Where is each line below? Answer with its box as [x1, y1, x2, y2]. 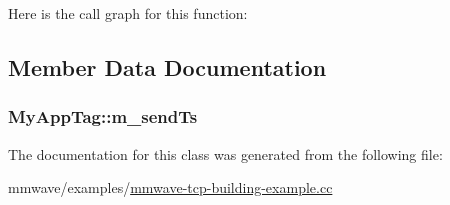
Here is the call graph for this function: [8, 3, 248, 23]
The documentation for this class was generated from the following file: [8, 143, 443, 164]
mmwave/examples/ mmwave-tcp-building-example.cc [8, 177, 333, 198]
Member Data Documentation [8, 51, 327, 82]
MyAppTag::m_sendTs [8, 104, 198, 129]
